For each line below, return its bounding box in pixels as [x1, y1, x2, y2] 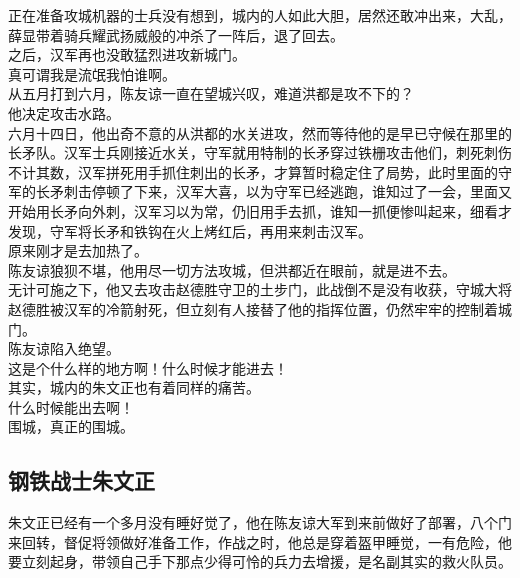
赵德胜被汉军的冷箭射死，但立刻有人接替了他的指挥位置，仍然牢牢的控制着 [8, 298, 498, 319]
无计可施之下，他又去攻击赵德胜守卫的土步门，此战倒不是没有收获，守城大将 [8, 279, 512, 300]
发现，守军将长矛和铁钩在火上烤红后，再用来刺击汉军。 [8, 220, 372, 241]
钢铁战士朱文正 [8, 465, 155, 496]
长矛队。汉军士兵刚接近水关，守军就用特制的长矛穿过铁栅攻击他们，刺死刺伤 [8, 142, 512, 163]
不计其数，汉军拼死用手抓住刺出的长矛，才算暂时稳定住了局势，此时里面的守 [8, 161, 512, 182]
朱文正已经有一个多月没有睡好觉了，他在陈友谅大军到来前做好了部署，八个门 [8, 512, 512, 533]
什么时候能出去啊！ [8, 396, 134, 417]
